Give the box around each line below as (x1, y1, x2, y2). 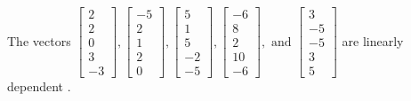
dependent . (7, 77, 71, 96)
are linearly (342, 31, 404, 50)
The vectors (7, 31, 71, 50)
